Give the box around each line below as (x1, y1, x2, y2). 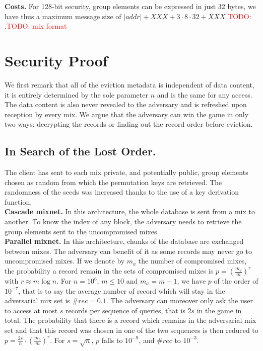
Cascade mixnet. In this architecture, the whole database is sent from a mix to (5, 206, 255, 217)
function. (5, 196, 32, 207)
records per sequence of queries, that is (65, 305, 185, 315)
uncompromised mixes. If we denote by (5, 255, 125, 266)
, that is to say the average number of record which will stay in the (18, 285, 225, 296)
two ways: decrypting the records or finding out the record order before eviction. (5, 119, 253, 129)
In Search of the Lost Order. (5, 143, 156, 159)
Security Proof (5, 50, 108, 70)
